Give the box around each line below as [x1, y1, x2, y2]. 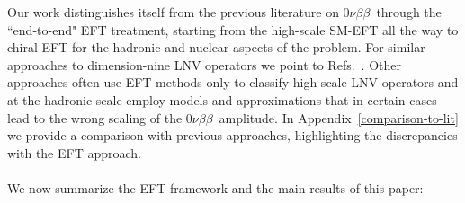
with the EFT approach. [7, 143, 142, 162]
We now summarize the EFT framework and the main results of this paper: [7, 178, 424, 197]
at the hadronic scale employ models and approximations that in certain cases [7, 90, 437, 109]
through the [376, 3, 442, 21]
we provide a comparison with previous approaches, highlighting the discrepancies [7, 126, 458, 145]
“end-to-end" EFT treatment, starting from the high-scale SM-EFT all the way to [7, 20, 459, 39]
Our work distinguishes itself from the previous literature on [7, 3, 339, 21]
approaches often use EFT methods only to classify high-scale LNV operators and [7, 73, 459, 92]
